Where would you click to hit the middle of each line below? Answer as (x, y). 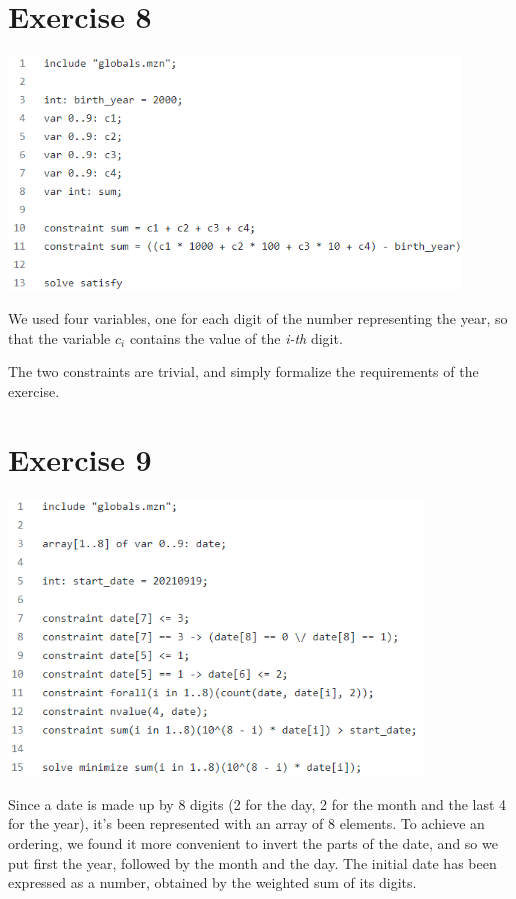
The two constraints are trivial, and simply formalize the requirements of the (243, 371)
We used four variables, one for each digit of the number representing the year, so (258, 317)
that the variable (59, 337)
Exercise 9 (80, 459)
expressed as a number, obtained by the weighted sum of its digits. (212, 882)
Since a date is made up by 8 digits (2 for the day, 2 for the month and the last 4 (257, 803)
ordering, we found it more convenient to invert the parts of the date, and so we (253, 843)
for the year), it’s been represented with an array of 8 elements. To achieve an (246, 823)
